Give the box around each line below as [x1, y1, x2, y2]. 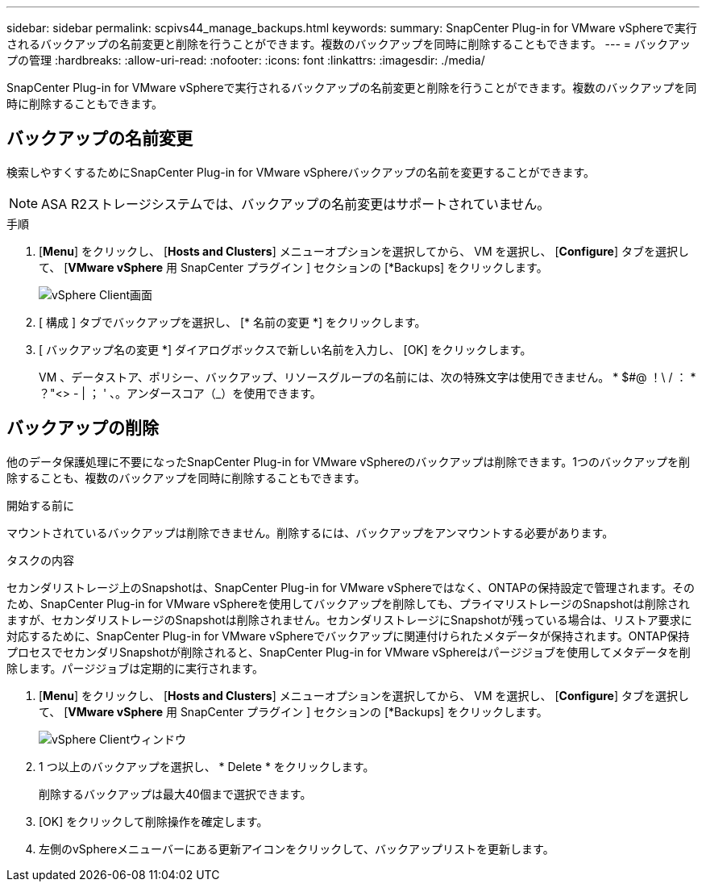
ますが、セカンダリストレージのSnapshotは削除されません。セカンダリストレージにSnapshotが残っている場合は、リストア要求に [6, 612, 692, 627]
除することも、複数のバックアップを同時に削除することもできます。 [6, 470, 366, 485]
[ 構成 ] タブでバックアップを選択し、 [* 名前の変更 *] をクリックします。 [39, 315, 426, 329]
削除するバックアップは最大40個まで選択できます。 [39, 786, 312, 801]
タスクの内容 [6, 552, 74, 567]
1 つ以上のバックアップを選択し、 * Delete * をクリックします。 [39, 759, 375, 773]
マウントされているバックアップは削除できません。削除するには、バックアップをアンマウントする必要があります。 [6, 525, 614, 540]
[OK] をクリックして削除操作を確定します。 [39, 814, 268, 828]
